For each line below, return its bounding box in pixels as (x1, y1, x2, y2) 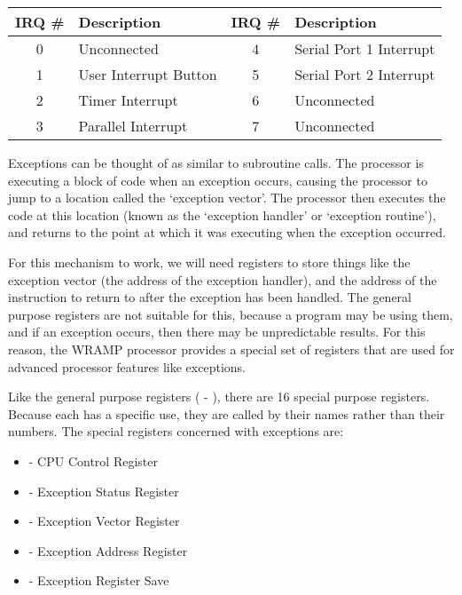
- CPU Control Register (28, 451, 158, 470)
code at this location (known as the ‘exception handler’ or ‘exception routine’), (8, 205, 436, 224)
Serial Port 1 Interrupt (294, 38, 435, 59)
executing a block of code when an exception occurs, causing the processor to (8, 171, 427, 189)
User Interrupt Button (78, 64, 217, 84)
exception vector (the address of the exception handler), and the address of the (8, 270, 437, 289)
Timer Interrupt (78, 90, 178, 110)
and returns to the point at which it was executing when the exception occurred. (8, 223, 446, 242)
